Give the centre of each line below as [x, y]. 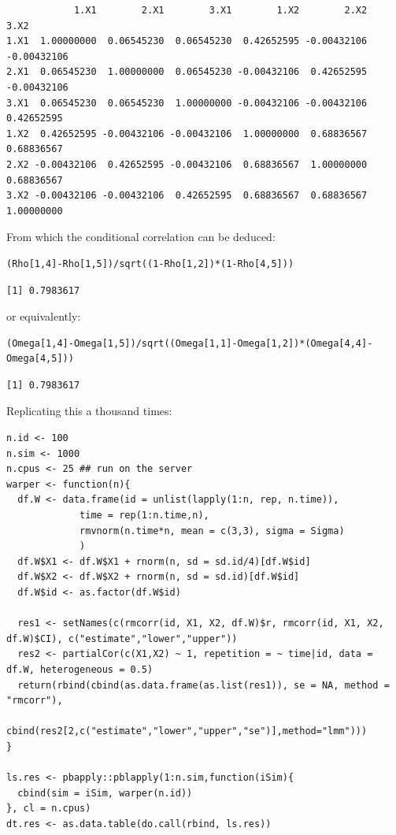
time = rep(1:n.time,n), [144, 516]
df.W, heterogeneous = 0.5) [80, 669]
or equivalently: [44, 316]
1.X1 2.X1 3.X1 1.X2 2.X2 [220, 10]
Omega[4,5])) [40, 359]
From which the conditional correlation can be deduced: [141, 237]
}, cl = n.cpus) [49, 809]
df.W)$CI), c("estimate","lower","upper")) [122, 638]
